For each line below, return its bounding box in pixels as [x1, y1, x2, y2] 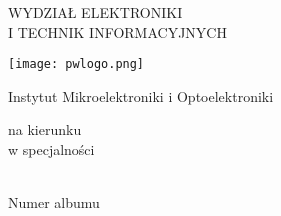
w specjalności [8, 139, 95, 160]
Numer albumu [8, 192, 100, 213]
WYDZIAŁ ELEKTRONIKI [8, 2, 183, 22]
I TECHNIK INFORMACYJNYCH [8, 21, 227, 42]
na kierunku [8, 119, 82, 140]
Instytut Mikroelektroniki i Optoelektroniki [8, 85, 274, 106]
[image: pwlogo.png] [8, 57, 145, 72]
